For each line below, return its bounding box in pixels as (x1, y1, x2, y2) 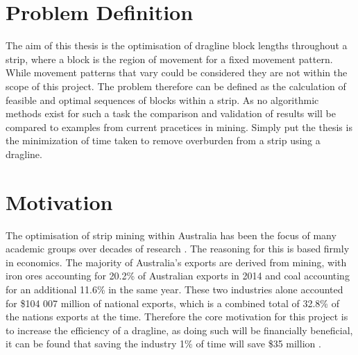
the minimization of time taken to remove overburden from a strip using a (6, 133, 321, 148)
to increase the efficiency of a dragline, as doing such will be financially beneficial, (6, 322, 353, 337)
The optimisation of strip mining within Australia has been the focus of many (6, 227, 336, 242)
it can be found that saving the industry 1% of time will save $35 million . (6, 336, 321, 351)
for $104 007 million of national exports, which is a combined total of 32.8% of (6, 295, 339, 310)
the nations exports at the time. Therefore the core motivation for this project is (6, 309, 348, 324)
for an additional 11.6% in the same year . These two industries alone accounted (6, 282, 343, 296)
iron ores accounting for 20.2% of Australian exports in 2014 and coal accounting (6, 268, 350, 283)
